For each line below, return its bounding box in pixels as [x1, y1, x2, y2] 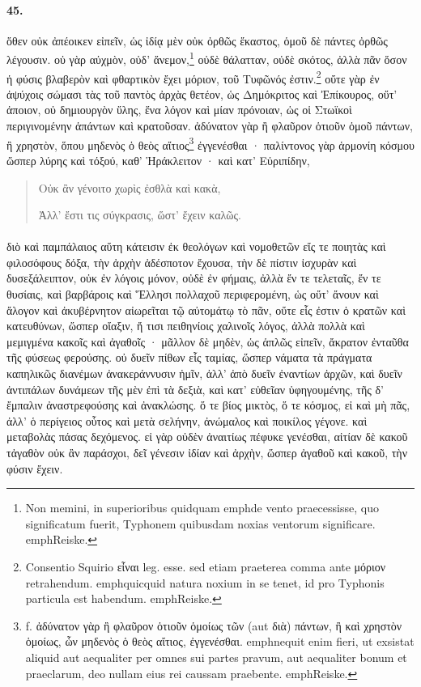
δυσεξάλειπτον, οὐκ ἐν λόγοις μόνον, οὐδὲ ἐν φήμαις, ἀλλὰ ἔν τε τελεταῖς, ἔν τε [6, 269, 381, 286]
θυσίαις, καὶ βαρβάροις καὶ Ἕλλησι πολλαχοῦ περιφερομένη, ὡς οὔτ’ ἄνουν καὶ [6, 286, 379, 303]
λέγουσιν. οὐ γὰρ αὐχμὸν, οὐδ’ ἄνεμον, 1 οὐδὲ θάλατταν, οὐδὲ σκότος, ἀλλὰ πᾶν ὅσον [6, 49, 407, 68]
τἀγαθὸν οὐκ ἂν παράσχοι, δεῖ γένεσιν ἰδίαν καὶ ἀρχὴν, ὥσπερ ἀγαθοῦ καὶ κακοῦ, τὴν [6, 444, 408, 461]
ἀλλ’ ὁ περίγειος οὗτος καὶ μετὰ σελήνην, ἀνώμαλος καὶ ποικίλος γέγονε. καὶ [6, 412, 368, 429]
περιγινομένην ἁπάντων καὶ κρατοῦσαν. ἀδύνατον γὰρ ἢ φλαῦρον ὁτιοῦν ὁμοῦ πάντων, [6, 117, 413, 134]
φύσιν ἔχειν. [6, 460, 63, 477]
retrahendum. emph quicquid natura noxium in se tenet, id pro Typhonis [25, 574, 385, 591]
